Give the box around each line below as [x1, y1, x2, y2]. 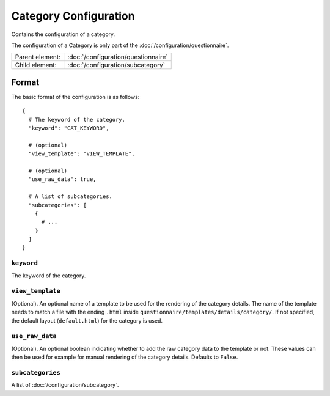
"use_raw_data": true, [28, 176, 97, 183]
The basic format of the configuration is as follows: [11, 93, 140, 100]
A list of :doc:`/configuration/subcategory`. [11, 381, 119, 389]
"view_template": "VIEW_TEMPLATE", [28, 150, 136, 157]
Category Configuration [11, 9, 135, 23]
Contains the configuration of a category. [11, 31, 116, 38]
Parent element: [15, 53, 61, 61]
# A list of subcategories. [28, 193, 113, 200]
